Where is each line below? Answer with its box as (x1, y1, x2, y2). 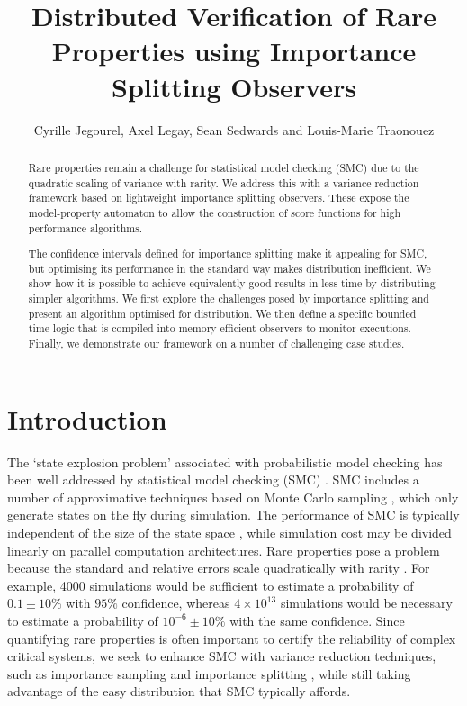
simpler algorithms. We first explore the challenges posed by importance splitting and (28, 291, 429, 306)
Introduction (7, 400, 167, 437)
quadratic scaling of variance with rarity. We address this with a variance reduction (28, 175, 419, 190)
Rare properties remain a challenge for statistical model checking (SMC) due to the (28, 159, 419, 175)
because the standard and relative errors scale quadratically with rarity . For (7, 558, 430, 577)
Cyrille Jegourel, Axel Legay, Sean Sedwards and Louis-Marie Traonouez (33, 120, 435, 139)
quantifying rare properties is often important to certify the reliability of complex (7, 629, 456, 647)
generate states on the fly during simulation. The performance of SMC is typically (7, 505, 460, 524)
